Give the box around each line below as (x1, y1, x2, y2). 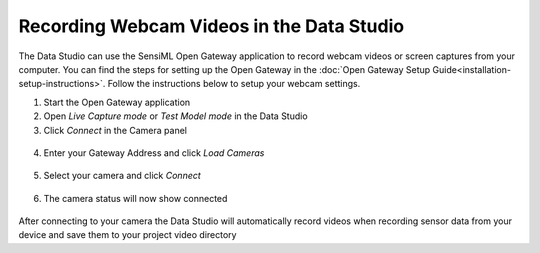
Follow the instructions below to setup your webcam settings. (107, 78, 361, 90)
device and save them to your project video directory (18, 229, 237, 241)
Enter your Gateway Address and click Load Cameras (43, 146, 265, 159)
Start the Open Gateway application (43, 96, 191, 108)
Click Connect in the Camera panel (43, 124, 187, 136)
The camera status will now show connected (43, 192, 228, 204)
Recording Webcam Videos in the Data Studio (18, 15, 405, 37)
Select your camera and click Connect (43, 170, 202, 182)
